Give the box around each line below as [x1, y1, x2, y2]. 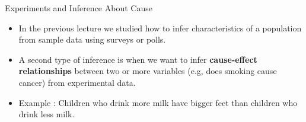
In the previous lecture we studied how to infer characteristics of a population [18, 21, 302, 34]
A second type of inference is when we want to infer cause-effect [18, 53, 257, 65]
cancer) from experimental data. [18, 76, 136, 88]
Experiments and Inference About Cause [5, 2, 152, 14]
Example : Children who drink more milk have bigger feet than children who [18, 96, 298, 108]
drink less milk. [18, 108, 75, 120]
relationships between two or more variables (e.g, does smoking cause [18, 65, 277, 77]
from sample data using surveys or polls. [18, 33, 166, 46]
